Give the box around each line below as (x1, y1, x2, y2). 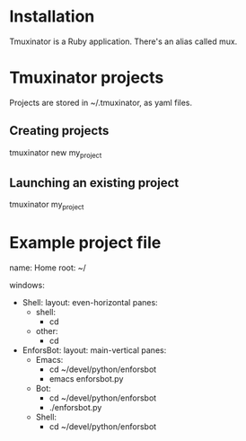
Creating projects (9, 123, 110, 138)
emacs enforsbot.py (48, 374, 124, 384)
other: (35, 326, 58, 337)
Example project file (9, 233, 162, 253)
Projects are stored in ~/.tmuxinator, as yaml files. (9, 97, 193, 108)
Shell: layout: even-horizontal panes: (22, 297, 159, 308)
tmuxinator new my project (9, 146, 102, 160)
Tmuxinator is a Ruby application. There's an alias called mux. (9, 36, 238, 47)
